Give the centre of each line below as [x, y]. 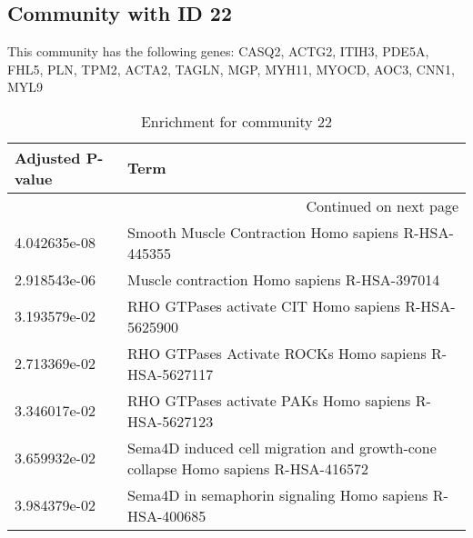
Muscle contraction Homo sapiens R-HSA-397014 [283, 279]
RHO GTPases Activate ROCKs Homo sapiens [277, 353]
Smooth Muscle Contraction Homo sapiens [263, 232]
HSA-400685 [166, 515]
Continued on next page [382, 205]
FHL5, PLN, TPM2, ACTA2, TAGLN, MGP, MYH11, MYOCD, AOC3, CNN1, [231, 69]
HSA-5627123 [170, 421]
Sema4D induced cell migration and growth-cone [282, 447]
